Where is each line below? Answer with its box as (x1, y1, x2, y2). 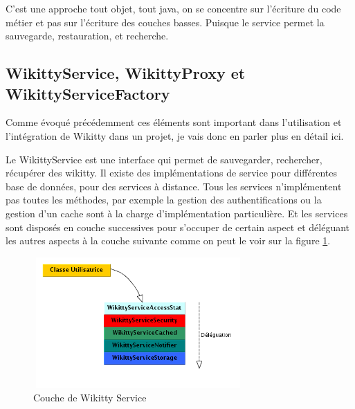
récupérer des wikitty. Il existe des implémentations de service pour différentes (6, 165, 337, 180)
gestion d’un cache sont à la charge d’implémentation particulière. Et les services (6, 206, 348, 220)
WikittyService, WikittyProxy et (6, 62, 246, 84)
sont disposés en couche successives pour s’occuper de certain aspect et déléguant (6, 219, 350, 234)
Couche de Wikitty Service (33, 390, 147, 405)
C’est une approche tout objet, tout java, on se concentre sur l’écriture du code (6, 1, 341, 15)
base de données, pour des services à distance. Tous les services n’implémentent (6, 179, 342, 193)
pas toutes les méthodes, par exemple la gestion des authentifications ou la (6, 192, 322, 207)
